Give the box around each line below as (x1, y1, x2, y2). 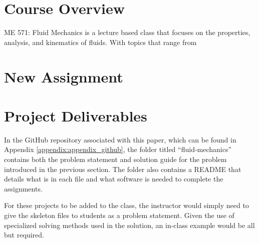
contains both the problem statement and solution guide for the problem (4, 154, 227, 164)
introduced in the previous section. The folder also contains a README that (4, 163, 241, 174)
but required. (4, 229, 44, 240)
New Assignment (4, 66, 123, 86)
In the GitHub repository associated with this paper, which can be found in (4, 134, 236, 144)
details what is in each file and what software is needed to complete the (4, 173, 223, 184)
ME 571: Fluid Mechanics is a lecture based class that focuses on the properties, (4, 27, 250, 37)
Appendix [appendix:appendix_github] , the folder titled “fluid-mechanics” (4, 144, 232, 154)
